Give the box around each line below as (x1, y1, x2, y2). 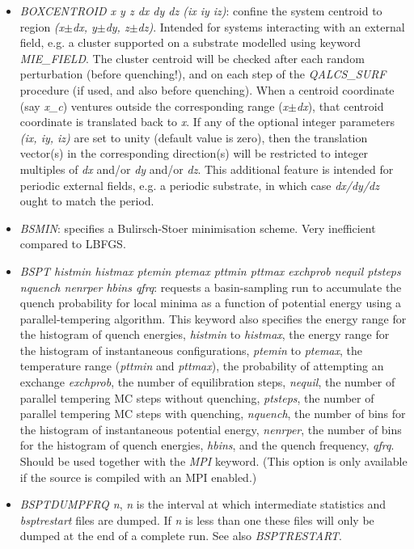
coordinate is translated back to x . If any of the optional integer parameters (19, 113, 395, 130)
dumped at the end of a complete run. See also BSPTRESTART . (19, 527, 343, 544)
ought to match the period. (19, 192, 154, 209)
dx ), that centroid (297, 97, 384, 114)
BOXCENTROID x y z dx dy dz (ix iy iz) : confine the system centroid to (19, 2, 382, 19)
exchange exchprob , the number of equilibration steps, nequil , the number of (19, 374, 395, 391)
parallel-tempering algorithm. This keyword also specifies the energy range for (19, 310, 407, 327)
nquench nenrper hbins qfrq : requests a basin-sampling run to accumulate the (19, 278, 402, 295)
